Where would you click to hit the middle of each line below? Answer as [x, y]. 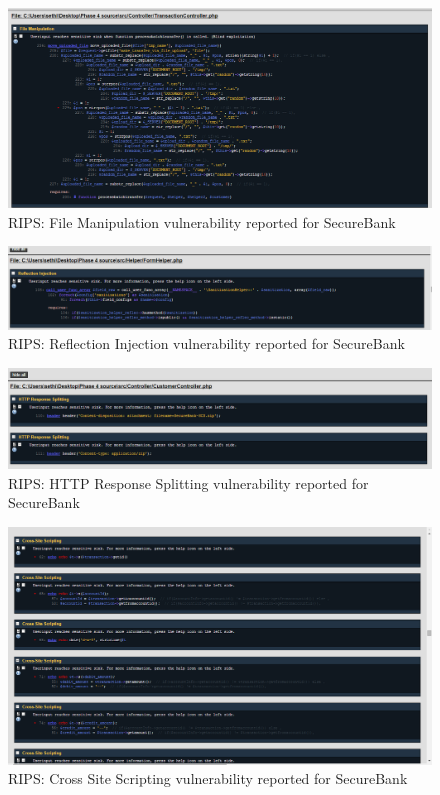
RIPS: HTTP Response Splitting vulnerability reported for [188, 482]
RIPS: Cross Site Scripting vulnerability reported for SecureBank [208, 778]
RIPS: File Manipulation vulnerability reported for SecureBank [202, 221]
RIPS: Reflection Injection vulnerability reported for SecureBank [206, 343]
